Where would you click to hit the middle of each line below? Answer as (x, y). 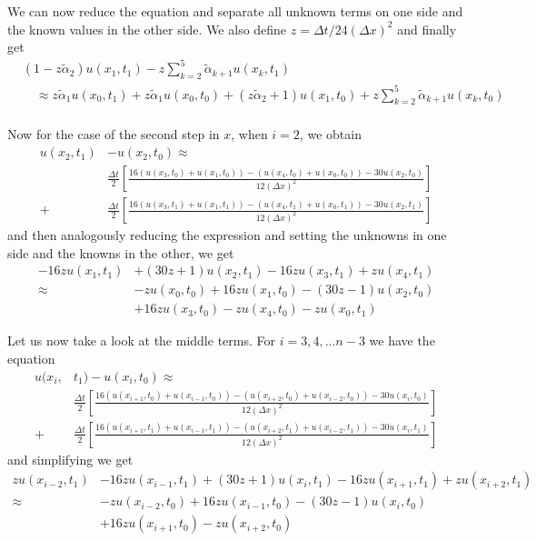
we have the (402, 341)
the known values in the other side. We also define (147, 29)
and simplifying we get (70, 459)
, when (249, 134)
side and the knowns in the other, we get (121, 252)
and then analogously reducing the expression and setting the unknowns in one (227, 235)
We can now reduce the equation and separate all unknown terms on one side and (235, 11)
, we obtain (330, 134)
